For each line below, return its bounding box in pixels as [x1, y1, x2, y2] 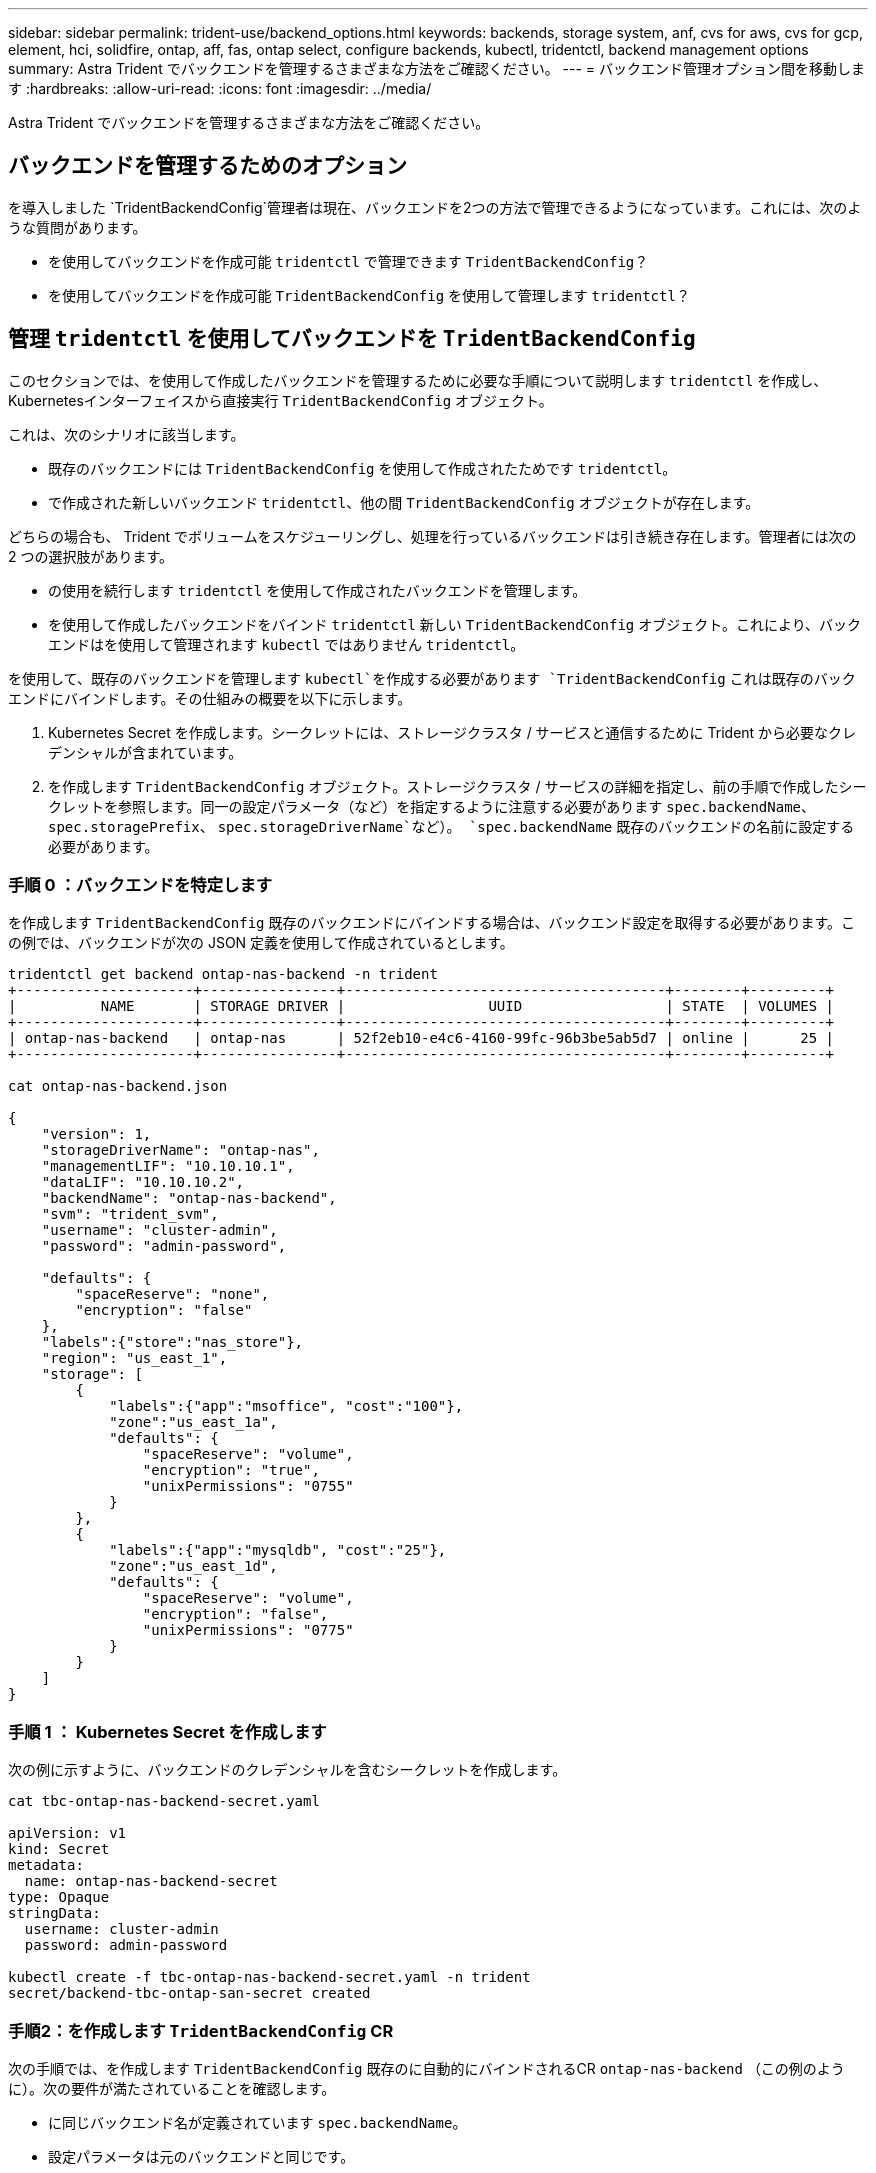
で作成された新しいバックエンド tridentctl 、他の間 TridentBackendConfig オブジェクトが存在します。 [48, 493, 760, 511]
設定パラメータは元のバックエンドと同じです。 [48, 2147, 355, 2165]
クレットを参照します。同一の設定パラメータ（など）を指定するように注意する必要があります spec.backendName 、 [48, 797, 815, 815]
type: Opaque [8, 1889, 110, 1906]
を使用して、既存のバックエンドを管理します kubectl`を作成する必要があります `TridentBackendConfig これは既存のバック [8, 669, 856, 687]
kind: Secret [8, 1841, 110, 1858]
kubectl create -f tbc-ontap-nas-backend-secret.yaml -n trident [8, 1969, 531, 1986]
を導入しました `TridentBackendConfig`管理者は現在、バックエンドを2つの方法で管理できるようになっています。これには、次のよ [8, 198, 862, 216]
